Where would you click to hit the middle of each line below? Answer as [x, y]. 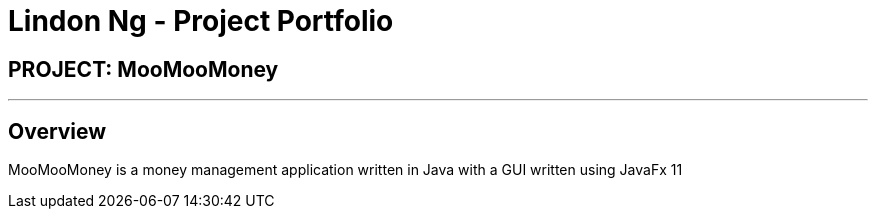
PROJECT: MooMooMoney [143, 69]
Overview [57, 131]
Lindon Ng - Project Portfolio [201, 21]
